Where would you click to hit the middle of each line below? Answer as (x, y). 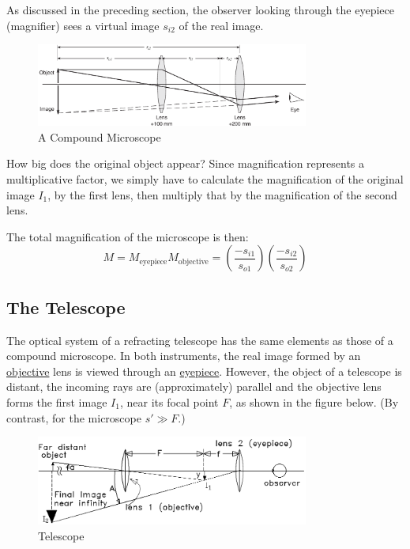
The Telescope (66, 307)
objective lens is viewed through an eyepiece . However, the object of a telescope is (204, 371)
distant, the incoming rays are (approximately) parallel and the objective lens (194, 386)
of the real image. (221, 25)
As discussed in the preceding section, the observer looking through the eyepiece (200, 9)
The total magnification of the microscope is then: (128, 236)
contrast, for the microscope (74, 417)
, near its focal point (169, 401)
